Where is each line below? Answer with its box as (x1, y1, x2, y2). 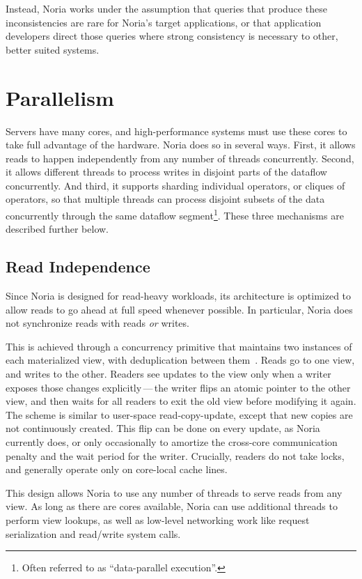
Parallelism (6, 83, 114, 111)
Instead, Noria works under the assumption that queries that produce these (6, 1, 327, 15)
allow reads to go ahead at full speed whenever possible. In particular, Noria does (6, 302, 353, 316)
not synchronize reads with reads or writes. (6, 316, 189, 330)
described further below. (6, 222, 109, 236)
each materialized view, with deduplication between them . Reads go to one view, (6, 353, 355, 367)
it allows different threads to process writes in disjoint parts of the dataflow (6, 164, 327, 179)
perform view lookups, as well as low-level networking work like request (6, 513, 310, 527)
